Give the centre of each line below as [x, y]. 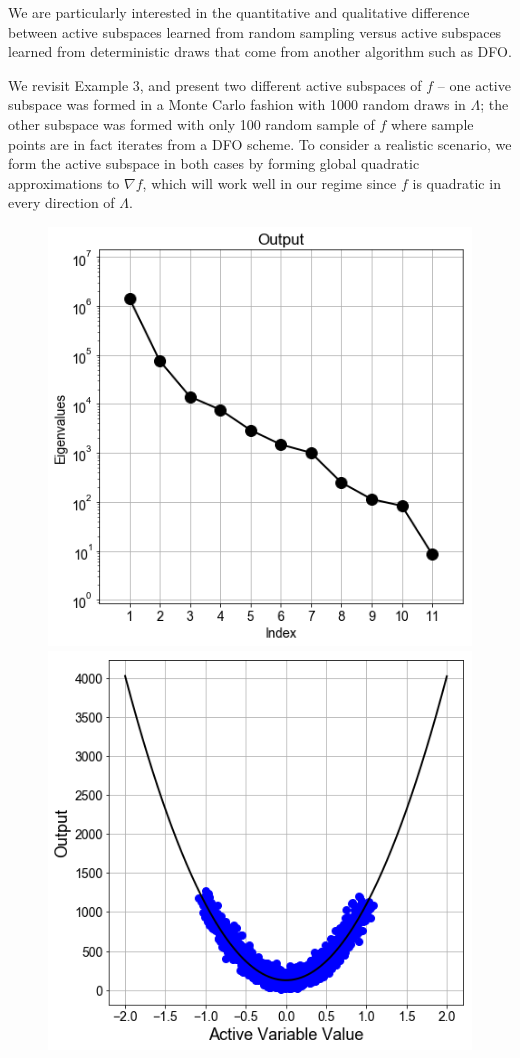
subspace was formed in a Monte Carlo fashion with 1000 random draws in [237, 104]
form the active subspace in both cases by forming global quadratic [214, 163]
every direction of [61, 202]
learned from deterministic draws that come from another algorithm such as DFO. [260, 51]
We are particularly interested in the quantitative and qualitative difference [239, 12]
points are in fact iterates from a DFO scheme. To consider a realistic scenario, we [260, 143]
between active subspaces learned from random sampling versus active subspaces [255, 31]
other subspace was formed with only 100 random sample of [191, 123]
